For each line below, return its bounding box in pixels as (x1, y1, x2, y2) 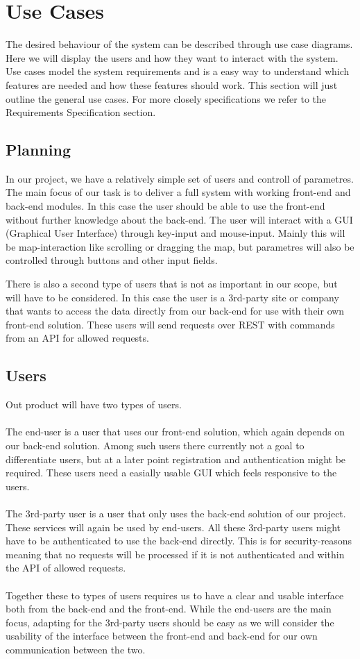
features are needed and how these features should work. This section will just (6, 77, 338, 92)
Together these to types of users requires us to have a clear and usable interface (6, 587, 344, 602)
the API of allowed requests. (6, 560, 126, 575)
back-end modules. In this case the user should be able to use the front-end (6, 199, 325, 213)
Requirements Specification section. (6, 105, 156, 119)
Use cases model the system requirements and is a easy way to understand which (6, 64, 350, 78)
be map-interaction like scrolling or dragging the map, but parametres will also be (6, 239, 354, 253)
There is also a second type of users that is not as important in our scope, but (6, 276, 338, 291)
